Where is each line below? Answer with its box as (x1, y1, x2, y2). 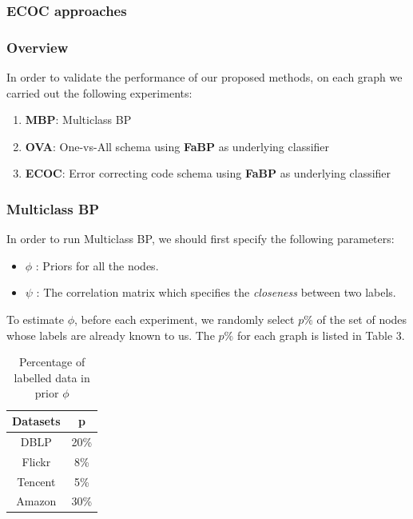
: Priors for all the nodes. (35, 257, 159, 273)
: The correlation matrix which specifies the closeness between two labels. (36, 284, 396, 301)
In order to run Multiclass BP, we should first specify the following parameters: (6, 230, 395, 247)
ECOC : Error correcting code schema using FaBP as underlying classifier (25, 165, 391, 182)
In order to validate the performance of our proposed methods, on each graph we (6, 69, 403, 86)
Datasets (12, 413, 61, 429)
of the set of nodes (316, 311, 407, 328)
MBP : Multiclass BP (25, 111, 132, 128)
